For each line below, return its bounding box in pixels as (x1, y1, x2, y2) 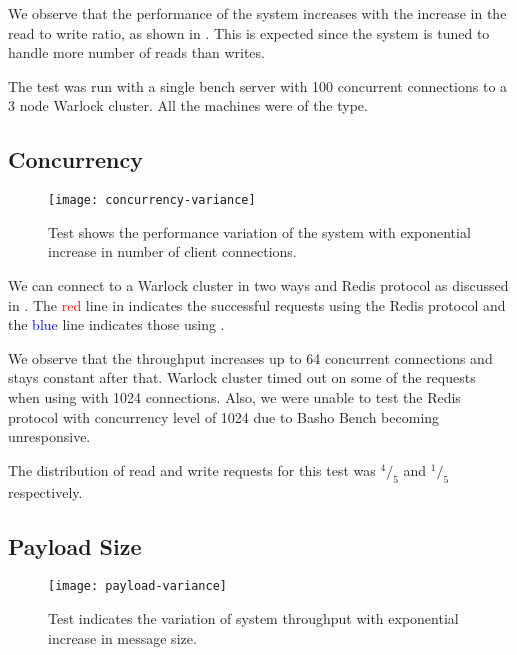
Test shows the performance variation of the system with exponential (48, 221, 471, 242)
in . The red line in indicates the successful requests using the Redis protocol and (8, 294, 506, 315)
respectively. (8, 481, 83, 502)
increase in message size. (48, 627, 197, 648)
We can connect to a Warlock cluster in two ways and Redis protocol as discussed (8, 275, 509, 296)
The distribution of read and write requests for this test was (8, 459, 376, 480)
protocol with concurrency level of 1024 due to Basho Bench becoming (8, 406, 440, 427)
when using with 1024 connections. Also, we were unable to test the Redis (8, 386, 461, 407)
